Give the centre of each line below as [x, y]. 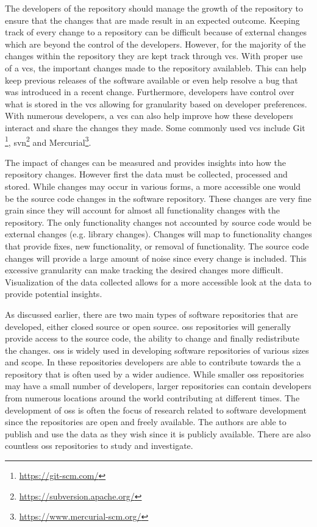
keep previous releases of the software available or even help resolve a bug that [151, 80]
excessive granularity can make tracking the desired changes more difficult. [144, 270]
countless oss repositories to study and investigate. [99, 446]
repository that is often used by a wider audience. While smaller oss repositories [155, 374]
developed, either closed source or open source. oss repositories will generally [148, 326]
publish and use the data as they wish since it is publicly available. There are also [158, 433]
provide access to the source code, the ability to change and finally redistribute [152, 338]
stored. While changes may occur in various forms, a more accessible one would [153, 186]
